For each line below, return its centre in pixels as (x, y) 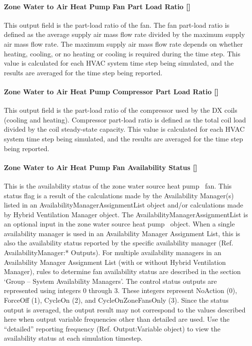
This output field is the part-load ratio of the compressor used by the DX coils (121, 110)
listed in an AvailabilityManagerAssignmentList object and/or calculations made (124, 205)
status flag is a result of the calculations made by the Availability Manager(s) (119, 195)
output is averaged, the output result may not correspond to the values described (125, 309)
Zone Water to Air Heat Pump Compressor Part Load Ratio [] (111, 91)
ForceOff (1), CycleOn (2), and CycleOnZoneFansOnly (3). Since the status (116, 300)
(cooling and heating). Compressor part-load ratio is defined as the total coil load (125, 119)
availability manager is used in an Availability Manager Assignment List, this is (122, 233)
